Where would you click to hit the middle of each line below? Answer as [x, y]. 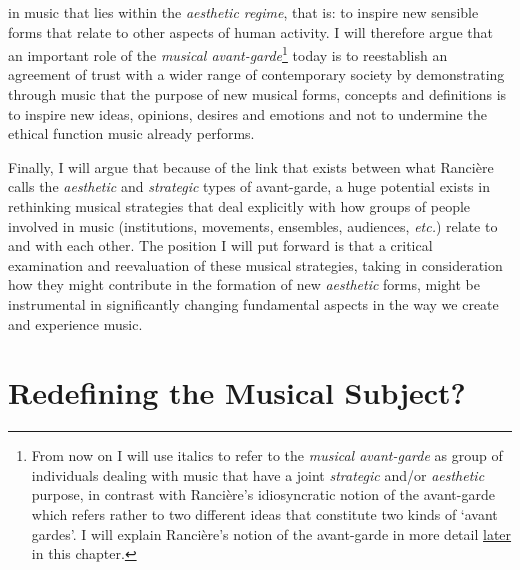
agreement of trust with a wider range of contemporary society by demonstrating [256, 74]
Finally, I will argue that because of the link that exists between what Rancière [251, 166]
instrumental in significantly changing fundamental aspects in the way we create [253, 303]
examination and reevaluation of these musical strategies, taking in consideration [255, 264]
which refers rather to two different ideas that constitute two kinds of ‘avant [264, 514]
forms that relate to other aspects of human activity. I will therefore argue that [251, 31]
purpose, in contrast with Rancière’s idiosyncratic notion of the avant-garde [263, 494]
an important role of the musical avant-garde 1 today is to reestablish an [228, 53]
